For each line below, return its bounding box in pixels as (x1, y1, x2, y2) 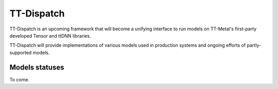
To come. (9, 76, 30, 82)
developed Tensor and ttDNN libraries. (9, 32, 91, 39)
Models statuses (9, 63, 64, 72)
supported (9, 49, 32, 56)
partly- (247, 42, 262, 48)
